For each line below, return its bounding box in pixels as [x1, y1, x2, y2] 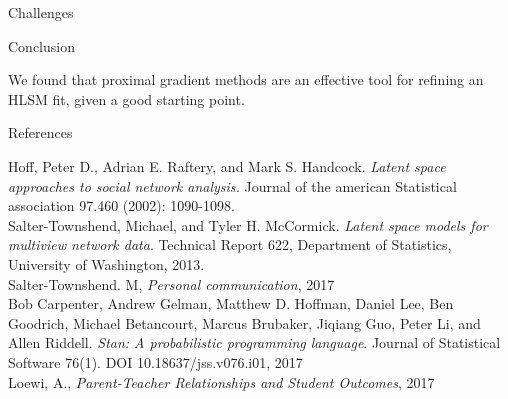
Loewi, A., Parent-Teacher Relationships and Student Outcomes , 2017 [8, 371, 435, 392]
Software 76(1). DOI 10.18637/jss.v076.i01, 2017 [8, 351, 303, 372]
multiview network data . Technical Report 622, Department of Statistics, [8, 234, 452, 255]
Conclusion [8, 35, 75, 56]
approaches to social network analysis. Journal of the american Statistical [8, 175, 457, 196]
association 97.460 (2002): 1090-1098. [8, 195, 235, 216]
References [8, 122, 73, 143]
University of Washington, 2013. [8, 253, 205, 274]
